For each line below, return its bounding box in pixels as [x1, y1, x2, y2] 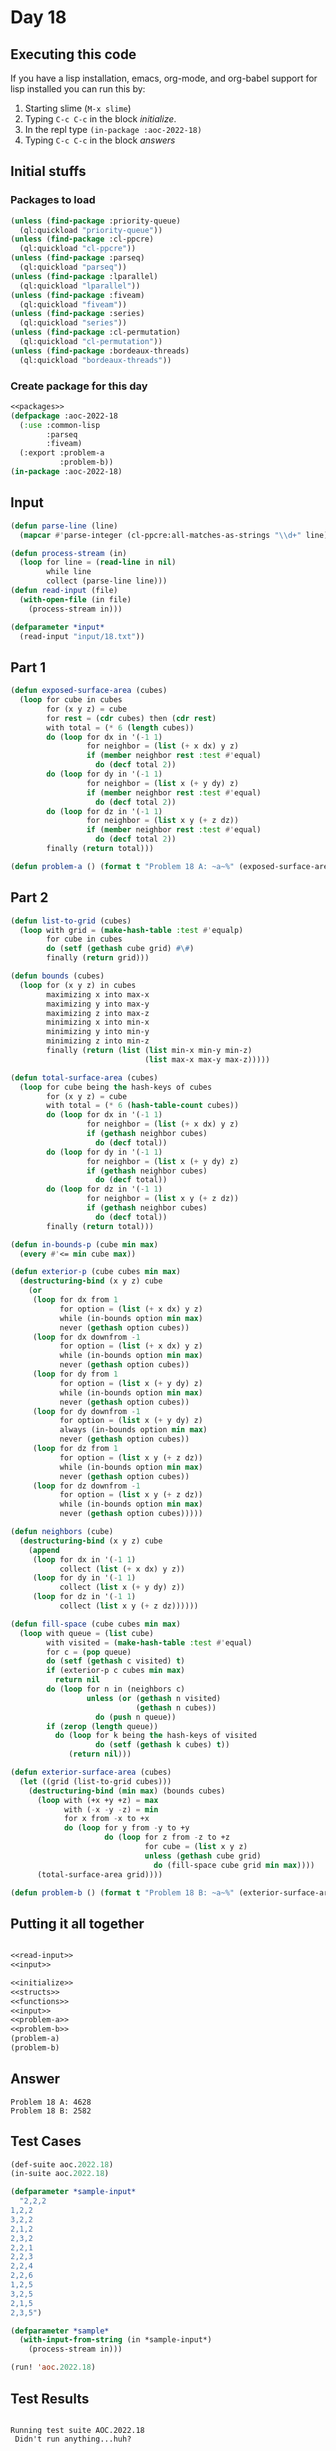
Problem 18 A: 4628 [10, 2097, 92, 2107]
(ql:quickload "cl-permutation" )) [19, 337, 163, 347]
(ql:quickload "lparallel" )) [19, 281, 141, 291]
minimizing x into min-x [46, 1017, 150, 1028]
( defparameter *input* [10, 622, 105, 632]
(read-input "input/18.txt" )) [19, 631, 145, 641]
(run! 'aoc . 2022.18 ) [10, 2362, 97, 2373]
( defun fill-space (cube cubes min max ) [10, 1619, 182, 1629]
